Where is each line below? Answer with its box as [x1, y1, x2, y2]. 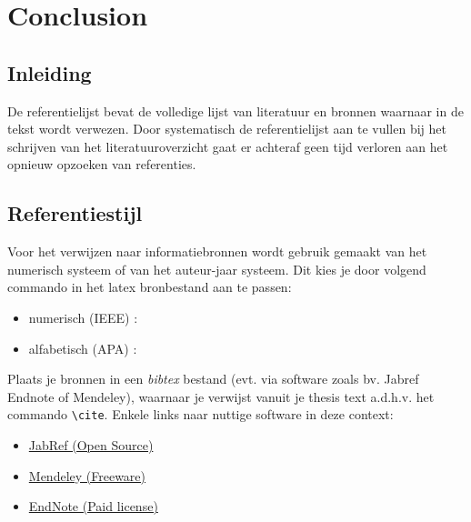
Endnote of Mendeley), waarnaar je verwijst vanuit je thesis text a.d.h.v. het [7, 386, 435, 406]
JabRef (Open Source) [28, 435, 154, 454]
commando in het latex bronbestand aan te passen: [7, 277, 292, 296]
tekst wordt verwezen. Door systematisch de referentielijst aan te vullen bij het [7, 119, 446, 138]
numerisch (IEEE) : [28, 307, 138, 326]
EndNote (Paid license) [28, 497, 158, 516]
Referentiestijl [7, 199, 143, 227]
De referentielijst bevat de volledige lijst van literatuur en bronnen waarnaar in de [7, 101, 464, 120]
